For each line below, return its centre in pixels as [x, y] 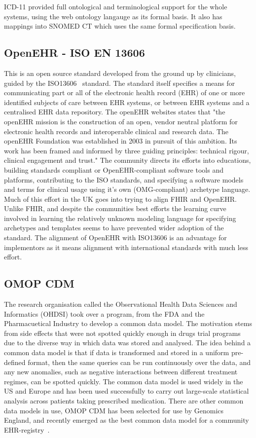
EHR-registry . [27, 429]
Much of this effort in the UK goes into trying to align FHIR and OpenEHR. [120, 199]
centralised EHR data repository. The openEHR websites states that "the [115, 112]
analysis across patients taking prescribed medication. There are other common [124, 401]
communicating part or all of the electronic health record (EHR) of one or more [125, 92]
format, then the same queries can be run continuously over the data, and [139, 362]
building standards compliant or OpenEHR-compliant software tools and [114, 169]
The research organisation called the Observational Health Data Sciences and [121, 304]
